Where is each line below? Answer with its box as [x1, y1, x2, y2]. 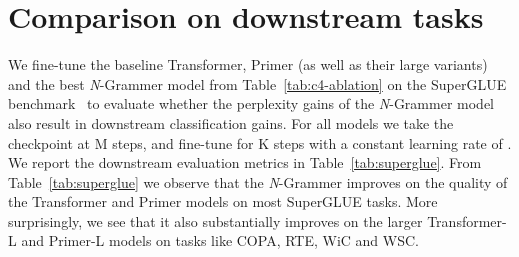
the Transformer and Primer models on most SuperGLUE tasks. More [8, 191, 438, 212]
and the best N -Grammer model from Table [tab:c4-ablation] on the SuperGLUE [8, 73, 507, 94]
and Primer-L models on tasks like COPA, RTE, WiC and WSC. [21, 230, 419, 251]
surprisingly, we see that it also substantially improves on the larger [8, 210, 423, 231]
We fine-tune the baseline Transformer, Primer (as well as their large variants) [8, 54, 488, 75]
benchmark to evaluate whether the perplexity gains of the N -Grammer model [8, 93, 494, 114]
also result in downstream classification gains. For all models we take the [8, 112, 454, 133]
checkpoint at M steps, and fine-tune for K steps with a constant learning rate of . [8, 132, 512, 153]
